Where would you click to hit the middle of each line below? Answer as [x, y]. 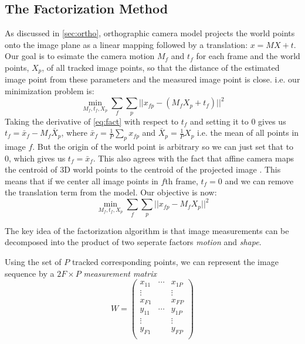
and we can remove [259, 180]
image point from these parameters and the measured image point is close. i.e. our [152, 79]
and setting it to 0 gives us [238, 121]
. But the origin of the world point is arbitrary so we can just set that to [163, 146]
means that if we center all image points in [82, 180]
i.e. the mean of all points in [248, 133]
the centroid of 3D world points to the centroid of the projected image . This [143, 169]
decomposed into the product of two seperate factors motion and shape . [133, 242]
